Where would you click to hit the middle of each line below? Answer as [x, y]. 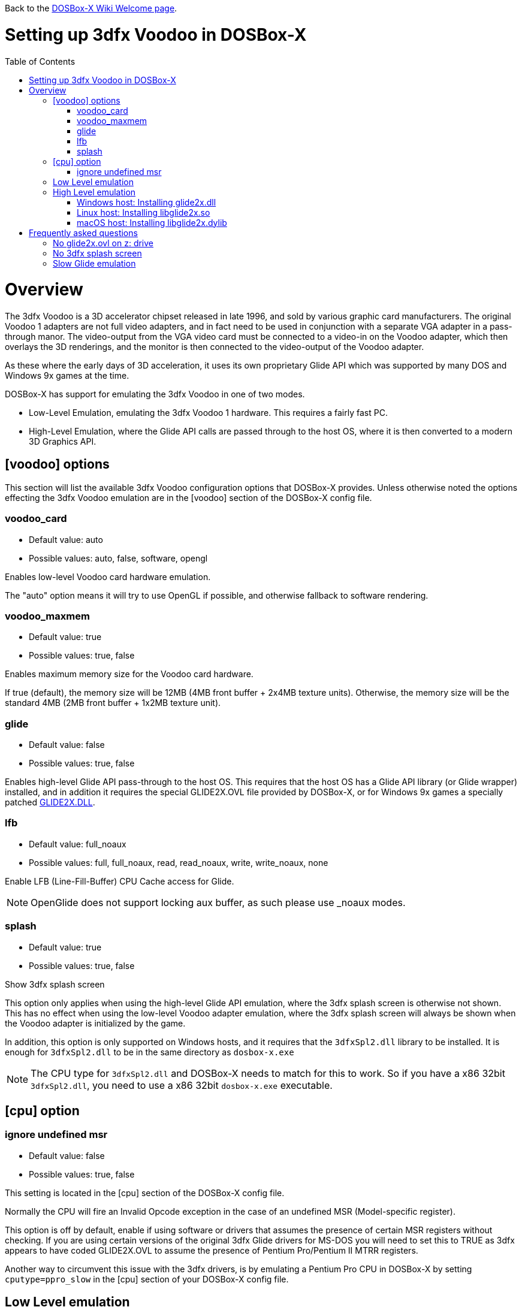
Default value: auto [66, 539]
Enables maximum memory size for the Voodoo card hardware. [129, 674]
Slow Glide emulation [94, 263]
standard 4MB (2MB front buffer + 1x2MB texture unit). [113, 703]
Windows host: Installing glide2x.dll [147, 202]
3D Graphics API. [63, 441]
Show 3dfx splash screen [55, 984]
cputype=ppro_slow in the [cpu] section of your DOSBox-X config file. [147, 1279]
